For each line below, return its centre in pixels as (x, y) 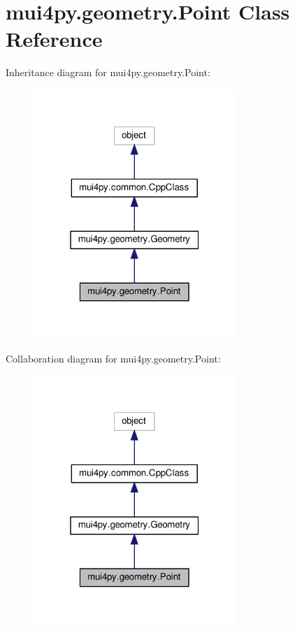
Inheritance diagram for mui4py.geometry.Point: (108, 72)
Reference (54, 39)
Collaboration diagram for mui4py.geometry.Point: (113, 358)
